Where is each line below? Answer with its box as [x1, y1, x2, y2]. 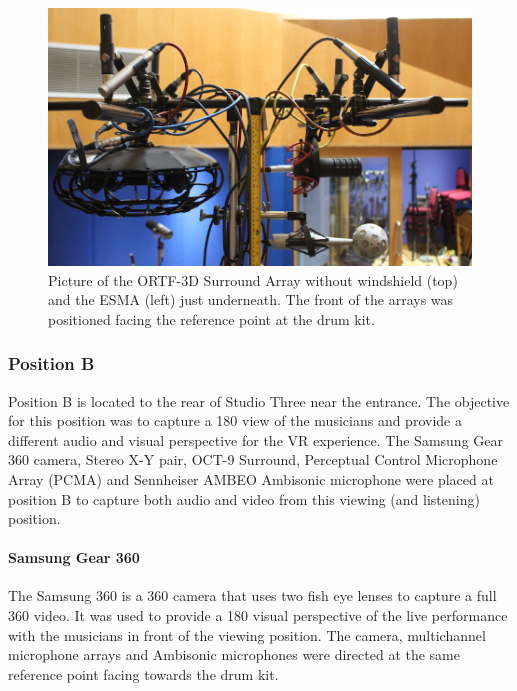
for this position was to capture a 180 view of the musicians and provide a [8, 410, 462, 431]
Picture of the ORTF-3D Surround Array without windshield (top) [48, 269, 458, 290]
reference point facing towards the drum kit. [8, 663, 279, 684]
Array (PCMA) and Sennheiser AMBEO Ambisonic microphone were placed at [8, 468, 494, 489]
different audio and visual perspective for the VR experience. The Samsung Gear [8, 429, 503, 450]
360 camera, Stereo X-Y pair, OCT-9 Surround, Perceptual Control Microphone [8, 449, 498, 470]
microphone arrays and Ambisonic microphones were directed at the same [8, 644, 461, 665]
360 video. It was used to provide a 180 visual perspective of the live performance [8, 605, 508, 626]
